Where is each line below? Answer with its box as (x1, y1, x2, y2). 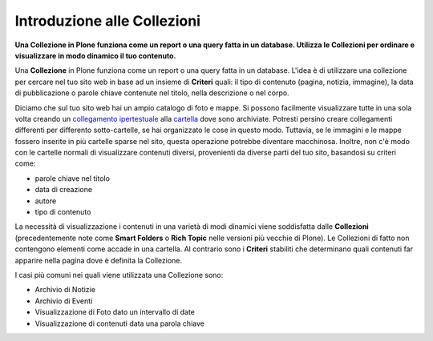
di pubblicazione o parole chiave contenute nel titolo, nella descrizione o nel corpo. (14, 88, 289, 98)
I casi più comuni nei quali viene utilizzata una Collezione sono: (14, 270, 224, 279)
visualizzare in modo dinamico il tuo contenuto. (14, 50, 176, 60)
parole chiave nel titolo (34, 173, 110, 183)
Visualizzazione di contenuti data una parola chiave (34, 319, 204, 328)
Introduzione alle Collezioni (14, 12, 200, 30)
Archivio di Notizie (34, 285, 96, 295)
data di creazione (34, 185, 92, 195)
